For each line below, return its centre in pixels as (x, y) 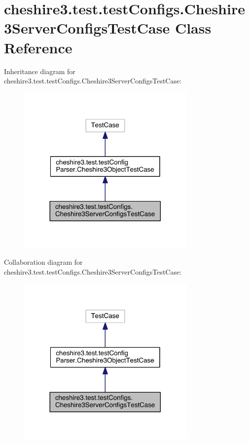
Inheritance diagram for (40, 71)
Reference (38, 47)
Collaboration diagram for (43, 262)
